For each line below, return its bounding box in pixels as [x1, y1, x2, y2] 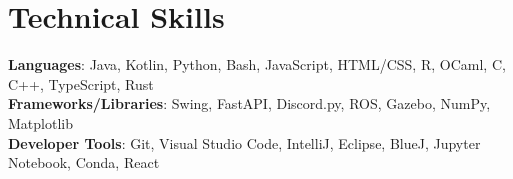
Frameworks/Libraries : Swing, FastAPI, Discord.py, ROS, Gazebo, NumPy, [8, 93, 491, 114]
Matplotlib [8, 112, 73, 133]
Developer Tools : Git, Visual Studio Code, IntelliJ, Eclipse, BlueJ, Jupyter [8, 132, 481, 153]
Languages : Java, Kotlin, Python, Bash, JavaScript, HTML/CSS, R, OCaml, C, [8, 54, 506, 75]
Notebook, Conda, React [8, 152, 160, 173]
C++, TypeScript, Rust [8, 73, 154, 94]
